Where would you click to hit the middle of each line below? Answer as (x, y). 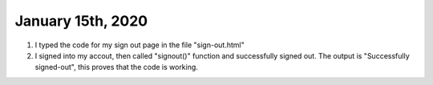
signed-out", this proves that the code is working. (116, 67)
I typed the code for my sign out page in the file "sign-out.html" (140, 45)
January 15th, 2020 (81, 21)
